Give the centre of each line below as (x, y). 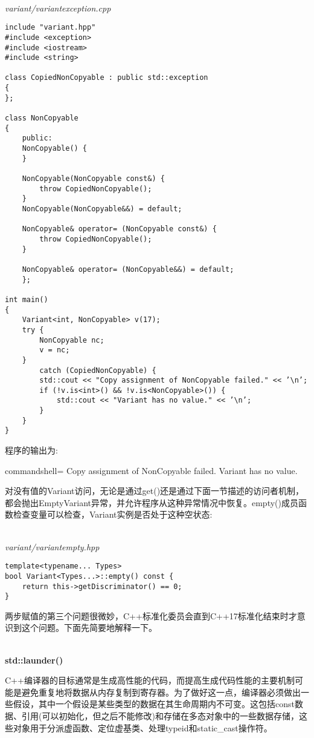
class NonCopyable (42, 118)
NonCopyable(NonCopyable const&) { (93, 179)
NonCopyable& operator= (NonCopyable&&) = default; (128, 269)
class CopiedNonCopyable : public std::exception (107, 78)
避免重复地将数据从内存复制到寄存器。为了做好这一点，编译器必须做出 (161, 692)
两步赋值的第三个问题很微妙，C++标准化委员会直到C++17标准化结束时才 (151, 615)
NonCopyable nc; (72, 340)
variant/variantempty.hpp (52, 546)
